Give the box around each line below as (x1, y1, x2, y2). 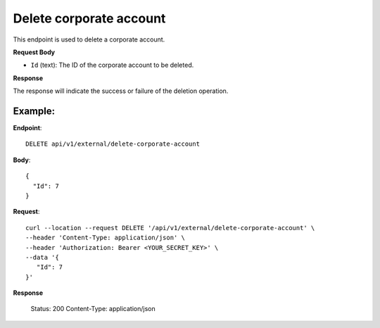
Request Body (13, 48, 56, 56)
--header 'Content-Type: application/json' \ (25, 234, 186, 242)
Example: (13, 105, 56, 117)
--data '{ (25, 253, 59, 261)
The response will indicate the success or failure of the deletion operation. (13, 87, 229, 95)
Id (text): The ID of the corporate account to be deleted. (30, 61, 194, 70)
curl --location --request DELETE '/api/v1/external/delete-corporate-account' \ (25, 224, 315, 232)
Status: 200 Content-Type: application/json (30, 305, 156, 313)
